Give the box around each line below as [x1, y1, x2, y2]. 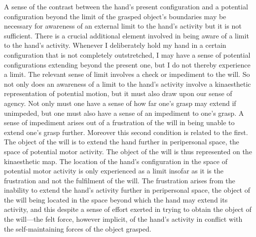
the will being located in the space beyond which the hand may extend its [4, 194, 228, 204]
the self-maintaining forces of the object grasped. [4, 223, 151, 234]
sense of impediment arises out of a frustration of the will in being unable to [4, 117, 235, 128]
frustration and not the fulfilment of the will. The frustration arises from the [4, 175, 235, 185]
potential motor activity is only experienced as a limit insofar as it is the [4, 166, 223, 176]
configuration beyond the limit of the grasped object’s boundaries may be [4, 11, 226, 21]
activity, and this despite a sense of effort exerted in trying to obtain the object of [4, 204, 252, 214]
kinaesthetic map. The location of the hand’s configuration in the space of [4, 156, 227, 166]
